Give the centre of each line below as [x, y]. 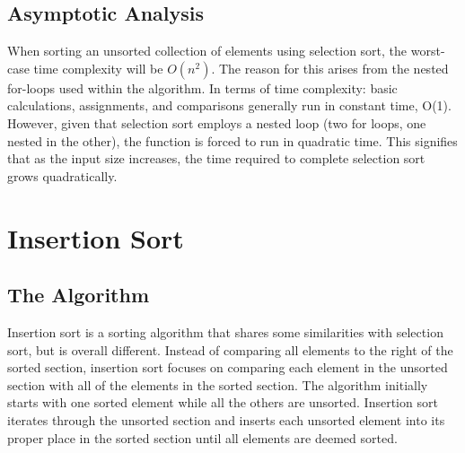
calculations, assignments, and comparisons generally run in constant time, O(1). [229, 105]
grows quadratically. [62, 175]
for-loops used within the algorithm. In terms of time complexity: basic [202, 87]
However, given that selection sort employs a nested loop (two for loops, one [217, 122]
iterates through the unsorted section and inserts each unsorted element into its [226, 419]
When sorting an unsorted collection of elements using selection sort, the [207, 51]
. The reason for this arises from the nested [330, 68]
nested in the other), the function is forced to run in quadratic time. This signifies [232, 140]
